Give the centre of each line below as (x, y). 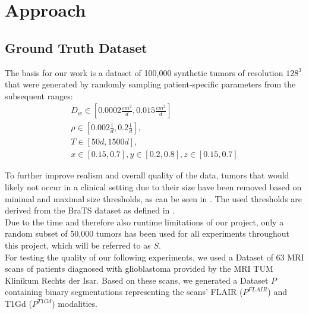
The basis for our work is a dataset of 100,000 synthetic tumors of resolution (144, 72)
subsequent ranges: (39, 95)
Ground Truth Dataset (76, 47)
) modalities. (75, 304)
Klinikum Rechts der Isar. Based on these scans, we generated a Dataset (137, 280)
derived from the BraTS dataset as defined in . (90, 210)
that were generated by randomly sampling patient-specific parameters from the (150, 84)
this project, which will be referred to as (78, 245)
